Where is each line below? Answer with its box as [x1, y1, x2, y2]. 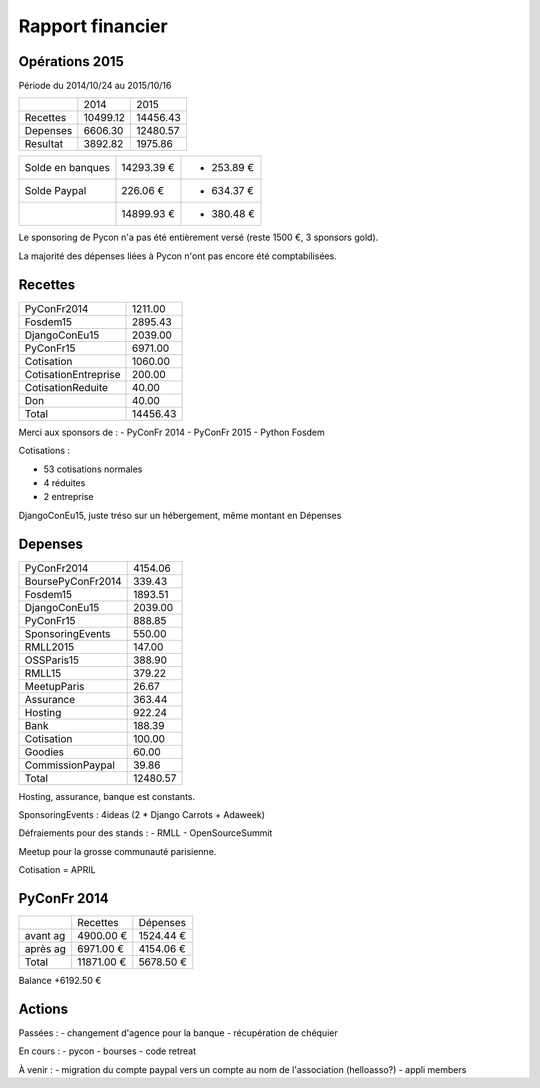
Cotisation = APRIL [18, 864, 96, 876]
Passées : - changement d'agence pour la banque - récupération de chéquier [18, 1026, 339, 1039]
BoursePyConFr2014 [24, 574, 122, 588]
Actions [18, 1000, 69, 1017]
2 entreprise [43, 491, 94, 503]
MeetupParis [24, 679, 85, 693]
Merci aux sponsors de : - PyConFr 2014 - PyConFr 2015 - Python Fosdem [18, 426, 325, 438]
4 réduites [43, 476, 86, 489]
